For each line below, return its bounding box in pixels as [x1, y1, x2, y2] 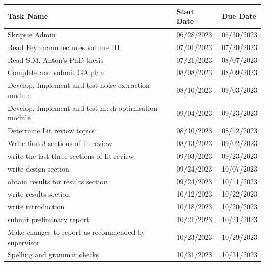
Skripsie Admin [8, 29, 56, 39]
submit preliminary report [8, 214, 89, 225]
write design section [8, 163, 69, 174]
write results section [8, 188, 70, 199]
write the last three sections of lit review [8, 150, 134, 161]
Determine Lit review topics [8, 125, 95, 136]
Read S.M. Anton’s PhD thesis [8, 54, 104, 65]
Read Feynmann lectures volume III [8, 41, 120, 52]
